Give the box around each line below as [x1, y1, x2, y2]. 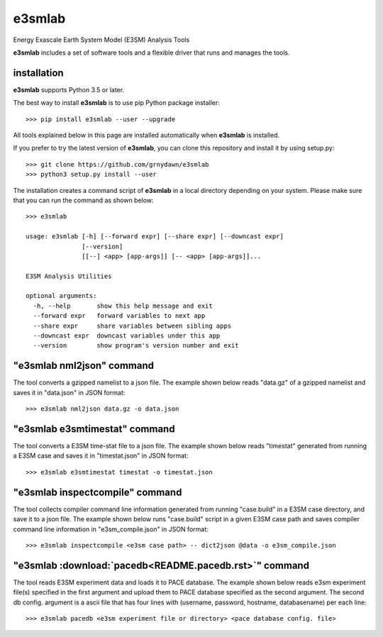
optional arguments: [26, 292, 97, 300]
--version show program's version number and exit [33, 341, 239, 350]
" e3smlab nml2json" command [13, 360, 155, 372]
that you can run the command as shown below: [13, 196, 154, 204]
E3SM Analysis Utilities [26, 272, 112, 280]
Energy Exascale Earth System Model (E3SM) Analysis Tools [13, 35, 190, 44]
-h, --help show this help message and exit [33, 301, 213, 310]
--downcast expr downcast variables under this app [33, 332, 221, 340]
